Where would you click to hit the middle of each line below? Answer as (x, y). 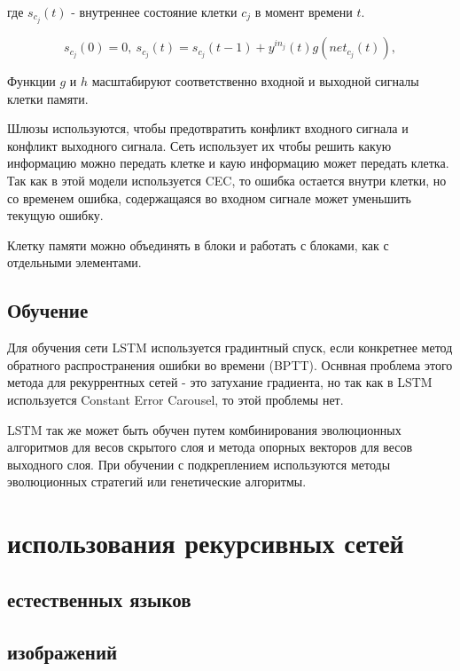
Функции (31, 81)
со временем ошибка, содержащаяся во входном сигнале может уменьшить (209, 197)
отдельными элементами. (74, 262)
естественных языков (99, 599)
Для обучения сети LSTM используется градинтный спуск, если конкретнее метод (230, 347)
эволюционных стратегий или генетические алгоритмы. (157, 482)
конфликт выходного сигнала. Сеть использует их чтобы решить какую (199, 145)
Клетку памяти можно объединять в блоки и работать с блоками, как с (198, 245)
